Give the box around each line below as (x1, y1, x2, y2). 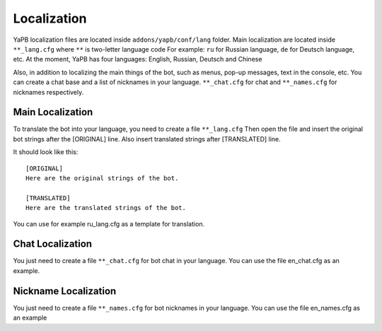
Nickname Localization (13, 285, 117, 297)
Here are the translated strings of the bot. (25, 204, 187, 212)
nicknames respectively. (13, 88, 84, 96)
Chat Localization (13, 238, 92, 250)
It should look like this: (13, 148, 79, 156)
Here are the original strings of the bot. (25, 174, 179, 182)
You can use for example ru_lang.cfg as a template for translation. (13, 219, 205, 228)
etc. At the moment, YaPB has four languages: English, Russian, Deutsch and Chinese (13, 55, 262, 64)
